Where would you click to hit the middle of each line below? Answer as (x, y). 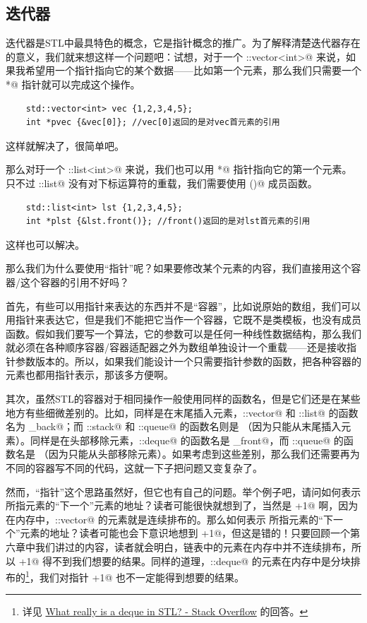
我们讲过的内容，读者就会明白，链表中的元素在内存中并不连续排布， (193, 547)
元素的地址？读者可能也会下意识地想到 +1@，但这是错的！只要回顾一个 (185, 533)
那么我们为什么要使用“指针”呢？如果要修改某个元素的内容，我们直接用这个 (179, 268)
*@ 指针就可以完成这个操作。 (73, 84)
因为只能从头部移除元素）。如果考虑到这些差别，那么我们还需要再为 (204, 454)
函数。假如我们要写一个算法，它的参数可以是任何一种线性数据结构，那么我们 (183, 333)
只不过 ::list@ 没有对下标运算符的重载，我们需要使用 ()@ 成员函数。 (162, 183)
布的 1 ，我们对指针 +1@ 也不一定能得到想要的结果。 (125, 576)
